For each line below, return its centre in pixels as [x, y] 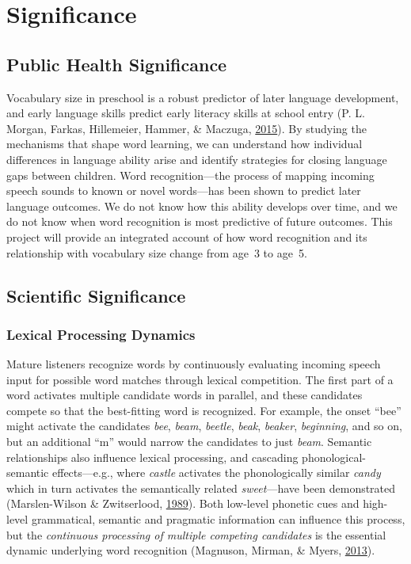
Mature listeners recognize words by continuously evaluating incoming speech [194, 364]
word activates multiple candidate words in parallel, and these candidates [185, 395]
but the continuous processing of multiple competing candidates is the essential [196, 534]
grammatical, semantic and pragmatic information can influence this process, [218, 519]
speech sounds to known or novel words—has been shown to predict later [184, 191]
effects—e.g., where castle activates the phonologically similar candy [217, 473]
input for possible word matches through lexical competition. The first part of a [200, 379]
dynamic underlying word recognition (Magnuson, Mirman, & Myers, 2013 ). [191, 550]
